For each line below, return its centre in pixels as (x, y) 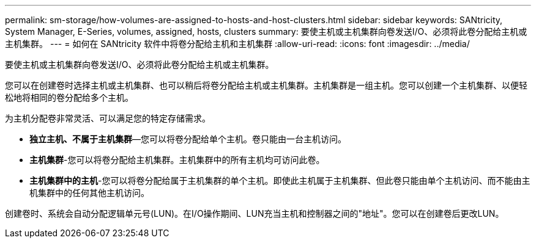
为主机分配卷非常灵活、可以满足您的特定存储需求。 (108, 118)
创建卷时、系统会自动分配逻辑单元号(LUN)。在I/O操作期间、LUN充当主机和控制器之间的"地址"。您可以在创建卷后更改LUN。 (255, 213)
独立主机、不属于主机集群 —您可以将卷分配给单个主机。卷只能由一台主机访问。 (188, 139)
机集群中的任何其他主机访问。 (89, 193)
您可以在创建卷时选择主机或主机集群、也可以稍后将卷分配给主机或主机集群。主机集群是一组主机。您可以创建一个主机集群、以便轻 (266, 85)
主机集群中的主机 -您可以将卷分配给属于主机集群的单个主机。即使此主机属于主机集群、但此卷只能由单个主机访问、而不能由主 (280, 180)
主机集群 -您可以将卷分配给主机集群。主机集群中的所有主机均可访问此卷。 (177, 160)
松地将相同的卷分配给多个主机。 (69, 97)
